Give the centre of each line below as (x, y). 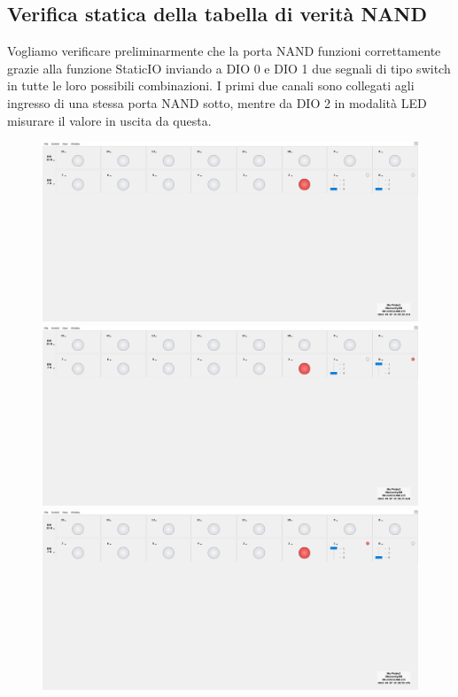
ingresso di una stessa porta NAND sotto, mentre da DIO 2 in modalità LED (217, 102)
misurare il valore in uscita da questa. (109, 120)
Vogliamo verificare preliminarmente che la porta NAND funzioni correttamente (224, 51)
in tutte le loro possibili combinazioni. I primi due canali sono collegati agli (211, 85)
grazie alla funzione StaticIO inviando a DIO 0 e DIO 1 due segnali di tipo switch (229, 68)
